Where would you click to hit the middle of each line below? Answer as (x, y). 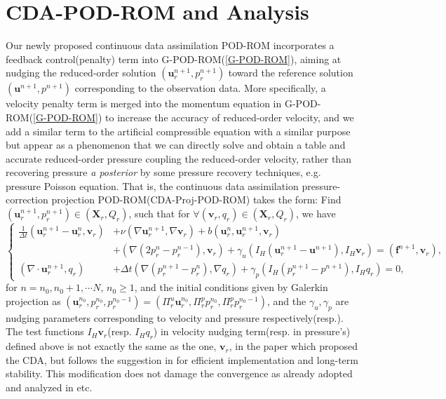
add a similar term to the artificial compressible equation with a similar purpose (178, 131)
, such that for (159, 214)
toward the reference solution (291, 73)
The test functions (45, 331)
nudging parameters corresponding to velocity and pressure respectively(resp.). (175, 317)
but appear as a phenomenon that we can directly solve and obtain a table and (176, 145)
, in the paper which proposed (293, 346)
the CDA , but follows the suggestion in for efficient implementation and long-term (182, 359)
